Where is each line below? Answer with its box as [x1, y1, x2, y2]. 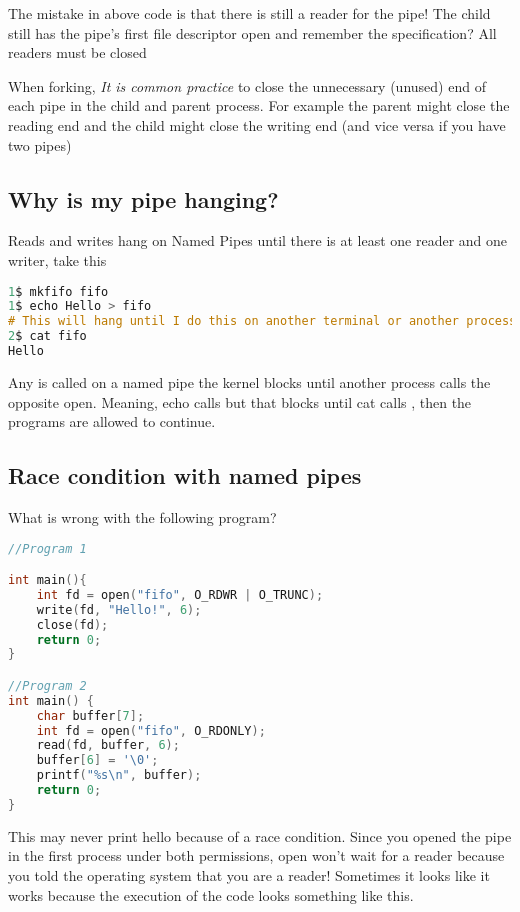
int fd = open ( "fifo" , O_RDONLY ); [36, 723, 266, 738]
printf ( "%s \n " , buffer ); [36, 768, 202, 783]
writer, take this [8, 249, 107, 270]
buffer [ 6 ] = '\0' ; [36, 753, 159, 768]
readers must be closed [8, 42, 147, 63]
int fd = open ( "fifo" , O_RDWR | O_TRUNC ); [36, 587, 324, 602]
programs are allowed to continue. [8, 411, 216, 432]
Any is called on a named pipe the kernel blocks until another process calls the [8, 371, 491, 392]
